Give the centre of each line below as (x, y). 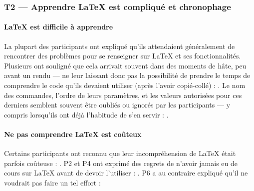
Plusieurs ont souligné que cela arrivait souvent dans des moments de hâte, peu (125, 65)
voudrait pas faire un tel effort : (52, 182)
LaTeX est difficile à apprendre (59, 27)
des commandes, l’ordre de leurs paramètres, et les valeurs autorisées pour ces (123, 95)
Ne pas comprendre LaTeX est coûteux (73, 134)
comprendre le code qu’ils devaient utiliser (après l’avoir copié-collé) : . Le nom (125, 85)
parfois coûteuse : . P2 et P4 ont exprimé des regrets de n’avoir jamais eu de (121, 163)
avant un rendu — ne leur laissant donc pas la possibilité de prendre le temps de (127, 75)
